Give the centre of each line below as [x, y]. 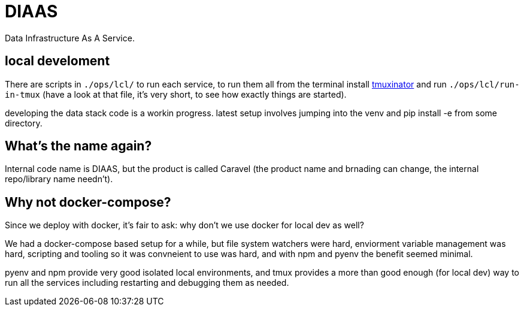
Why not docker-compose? [88, 202]
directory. [24, 123]
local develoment [57, 61]
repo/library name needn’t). [59, 179]
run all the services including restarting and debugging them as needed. [147, 283]
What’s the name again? [78, 146]
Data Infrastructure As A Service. [70, 38]
